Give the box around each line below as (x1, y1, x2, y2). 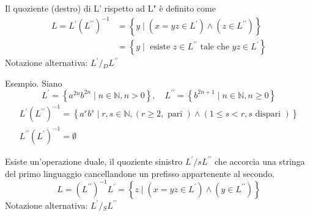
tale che (200, 43, 229, 52)
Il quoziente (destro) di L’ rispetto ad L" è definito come (5, 2, 216, 14)
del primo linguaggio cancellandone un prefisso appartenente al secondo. (5, 167, 275, 179)
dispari (255, 110, 281, 119)
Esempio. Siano (5, 76, 62, 89)
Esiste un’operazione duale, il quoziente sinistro (5, 154, 183, 167)
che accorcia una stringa (215, 154, 305, 167)
